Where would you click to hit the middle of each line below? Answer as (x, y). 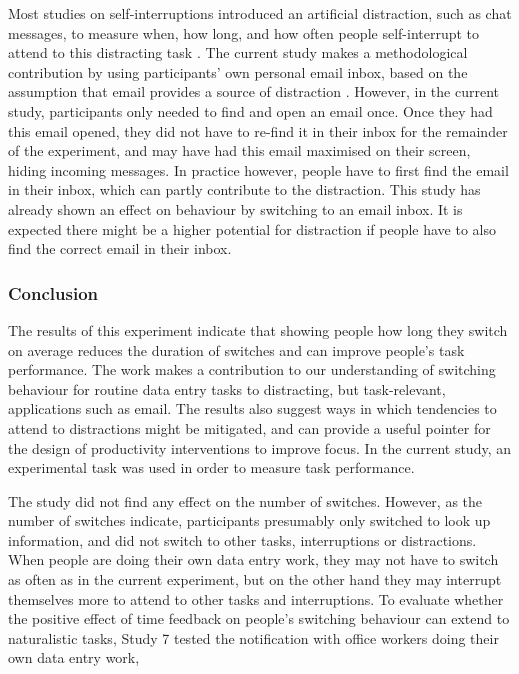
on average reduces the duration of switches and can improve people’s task (236, 349)
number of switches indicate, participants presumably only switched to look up (249, 520)
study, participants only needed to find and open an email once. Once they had (250, 110)
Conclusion (53, 292)
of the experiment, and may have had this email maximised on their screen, (239, 150)
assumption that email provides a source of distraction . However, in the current (253, 91)
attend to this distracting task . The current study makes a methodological (238, 52)
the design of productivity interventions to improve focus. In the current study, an (259, 447)
